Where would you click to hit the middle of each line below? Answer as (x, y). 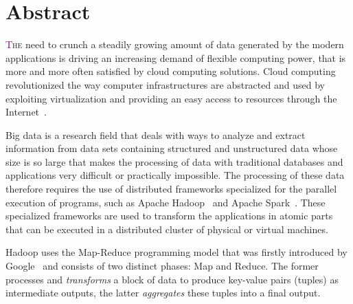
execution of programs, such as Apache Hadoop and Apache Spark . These (166, 202)
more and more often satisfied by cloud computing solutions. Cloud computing (171, 71)
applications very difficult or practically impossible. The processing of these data (175, 175)
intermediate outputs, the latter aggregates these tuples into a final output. (163, 293)
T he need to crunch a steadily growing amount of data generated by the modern (175, 44)
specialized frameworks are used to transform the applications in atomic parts (169, 216)
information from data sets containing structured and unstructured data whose (172, 148)
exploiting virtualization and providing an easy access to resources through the (171, 98)
